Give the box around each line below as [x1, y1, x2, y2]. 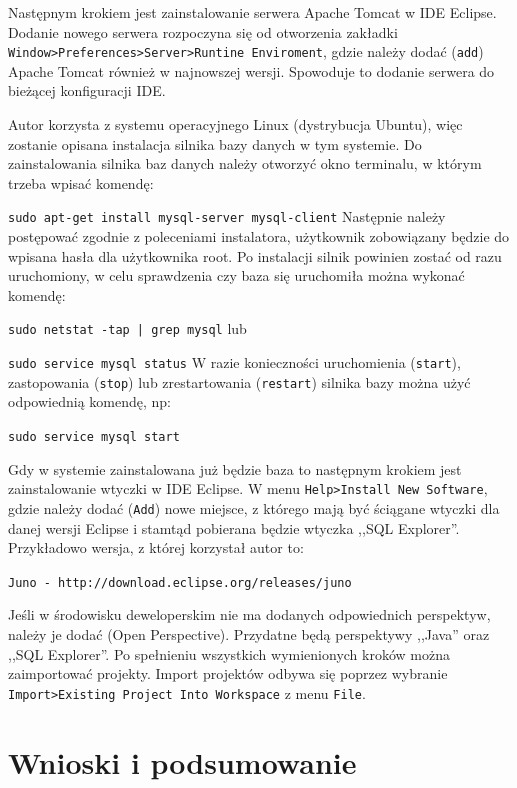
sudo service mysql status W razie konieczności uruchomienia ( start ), [8, 352, 461, 373]
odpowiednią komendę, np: [8, 391, 171, 412]
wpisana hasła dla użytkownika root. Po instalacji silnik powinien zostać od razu [8, 245, 502, 266]
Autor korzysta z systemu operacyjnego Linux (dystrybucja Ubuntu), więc [8, 114, 463, 135]
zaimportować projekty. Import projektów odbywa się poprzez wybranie [8, 663, 448, 684]
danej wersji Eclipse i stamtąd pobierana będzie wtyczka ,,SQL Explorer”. [8, 517, 460, 538]
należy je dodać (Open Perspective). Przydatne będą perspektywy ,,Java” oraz [8, 624, 490, 644]
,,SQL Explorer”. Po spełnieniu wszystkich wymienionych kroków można [8, 643, 450, 664]
